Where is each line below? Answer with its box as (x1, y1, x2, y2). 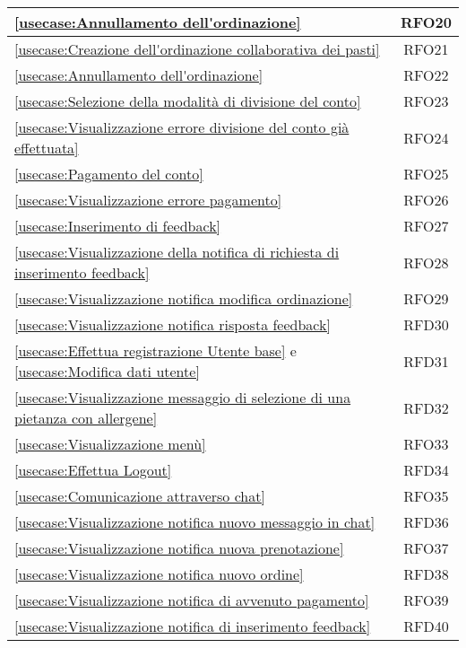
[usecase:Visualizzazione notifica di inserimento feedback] (14, 616, 371, 636)
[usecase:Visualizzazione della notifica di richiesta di (14, 241, 340, 262)
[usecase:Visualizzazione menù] (14, 433, 206, 454)
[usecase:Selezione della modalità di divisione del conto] (14, 91, 361, 111)
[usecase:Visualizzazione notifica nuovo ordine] (14, 564, 304, 584)
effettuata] (14, 137, 79, 158)
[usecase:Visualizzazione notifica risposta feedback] (14, 314, 331, 335)
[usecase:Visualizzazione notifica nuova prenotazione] (14, 538, 344, 558)
